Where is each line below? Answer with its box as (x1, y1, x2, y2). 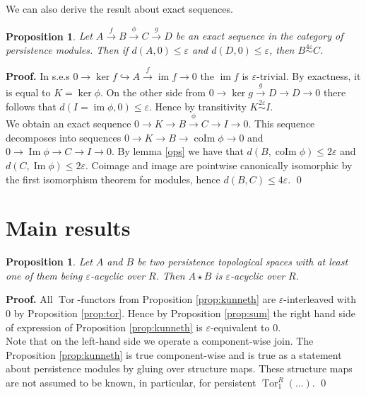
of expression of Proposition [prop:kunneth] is (6, 319, 203, 334)
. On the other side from (100, 84, 206, 99)
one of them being (6, 268, 83, 282)
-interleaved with (283, 292, 357, 307)
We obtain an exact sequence (6, 116, 131, 131)
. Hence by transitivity (148, 98, 247, 113)
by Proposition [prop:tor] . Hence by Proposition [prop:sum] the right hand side (13, 306, 355, 321)
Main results (6, 213, 131, 242)
